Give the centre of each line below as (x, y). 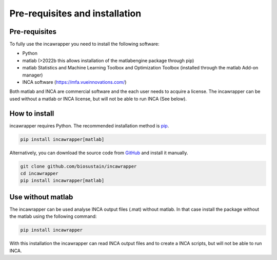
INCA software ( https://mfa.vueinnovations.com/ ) (74, 82)
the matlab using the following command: (53, 216)
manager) (33, 75)
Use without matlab (41, 197)
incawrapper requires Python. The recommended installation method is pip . (89, 125)
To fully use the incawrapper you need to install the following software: (84, 44)
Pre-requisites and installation (75, 13)
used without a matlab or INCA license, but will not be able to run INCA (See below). (98, 99)
